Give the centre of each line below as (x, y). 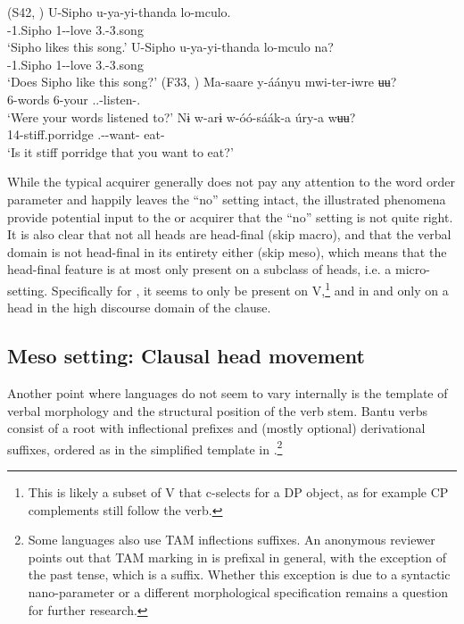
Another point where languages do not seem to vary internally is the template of (228, 392)
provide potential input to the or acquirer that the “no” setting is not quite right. (230, 216)
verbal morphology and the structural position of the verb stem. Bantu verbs (217, 410)
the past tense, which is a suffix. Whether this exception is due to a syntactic (239, 574)
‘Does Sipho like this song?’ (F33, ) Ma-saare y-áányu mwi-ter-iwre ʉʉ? (202, 82)
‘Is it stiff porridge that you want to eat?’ (120, 151)
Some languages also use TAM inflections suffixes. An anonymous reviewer (232, 540)
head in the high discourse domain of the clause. (139, 308)
